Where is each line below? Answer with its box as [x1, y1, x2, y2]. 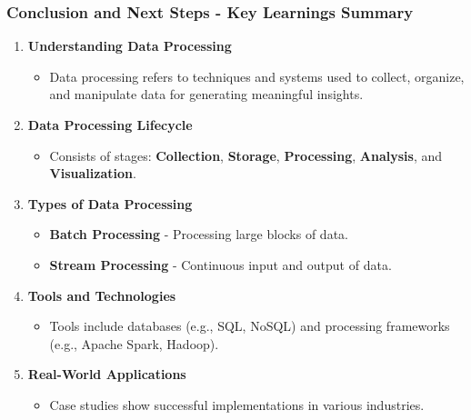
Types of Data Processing [27, 194, 193, 213]
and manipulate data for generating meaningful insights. [49, 85, 364, 104]
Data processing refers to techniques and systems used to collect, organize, [49, 66, 465, 85]
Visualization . [49, 164, 136, 183]
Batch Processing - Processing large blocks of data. [49, 225, 348, 244]
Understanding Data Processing [27, 36, 232, 55]
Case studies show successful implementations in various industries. [49, 395, 425, 414]
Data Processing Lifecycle [27, 115, 193, 134]
